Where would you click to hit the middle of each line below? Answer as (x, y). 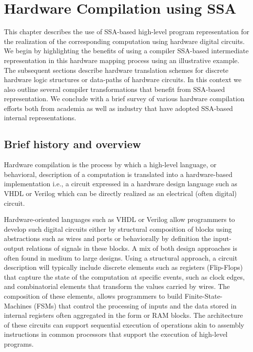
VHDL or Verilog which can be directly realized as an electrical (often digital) (120, 193)
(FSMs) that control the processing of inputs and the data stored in (135, 305)
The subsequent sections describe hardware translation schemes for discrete (116, 70)
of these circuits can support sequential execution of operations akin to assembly (124, 324)
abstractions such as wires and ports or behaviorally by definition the (107, 238)
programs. (19, 343)
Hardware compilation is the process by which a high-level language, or (110, 165)
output (14, 248)
